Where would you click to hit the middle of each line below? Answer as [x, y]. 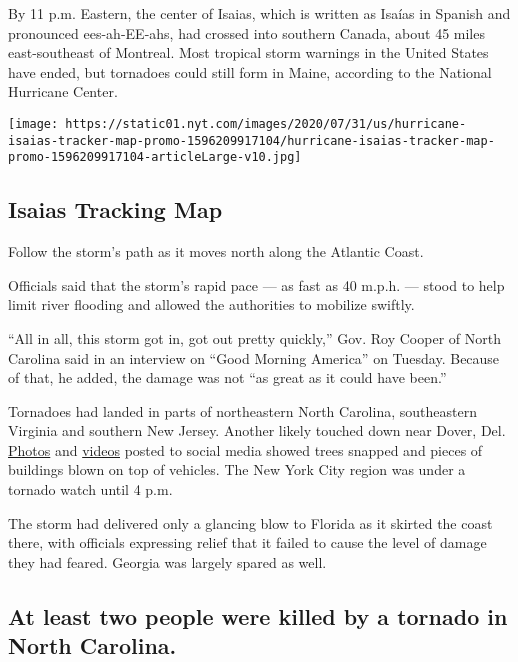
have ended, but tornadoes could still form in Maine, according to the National [250, 71]
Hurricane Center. [63, 91]
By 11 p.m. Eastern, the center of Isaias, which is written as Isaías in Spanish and [259, 13]
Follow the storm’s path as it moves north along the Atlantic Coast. [216, 251]
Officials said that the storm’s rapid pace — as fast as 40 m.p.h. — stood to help [256, 284]
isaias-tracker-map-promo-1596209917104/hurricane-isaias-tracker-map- [251, 140]
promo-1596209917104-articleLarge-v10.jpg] [155, 157]
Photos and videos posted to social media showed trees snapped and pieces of [245, 449]
